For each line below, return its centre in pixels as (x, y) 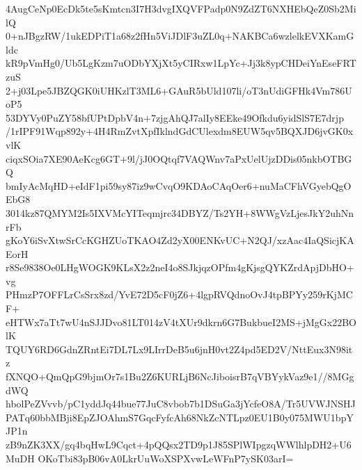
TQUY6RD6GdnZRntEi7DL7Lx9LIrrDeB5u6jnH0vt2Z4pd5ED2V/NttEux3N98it (179, 349)
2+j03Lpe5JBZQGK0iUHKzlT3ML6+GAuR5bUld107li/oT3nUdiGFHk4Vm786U (179, 90)
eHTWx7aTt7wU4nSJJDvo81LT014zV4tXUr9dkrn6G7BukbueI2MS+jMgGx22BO (181, 322)
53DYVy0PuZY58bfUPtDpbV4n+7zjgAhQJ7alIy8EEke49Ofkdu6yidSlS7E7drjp (175, 117)
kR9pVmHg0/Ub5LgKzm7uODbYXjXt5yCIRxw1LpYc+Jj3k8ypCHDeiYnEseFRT (181, 63)
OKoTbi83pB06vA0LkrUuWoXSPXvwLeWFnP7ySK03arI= (166, 458)
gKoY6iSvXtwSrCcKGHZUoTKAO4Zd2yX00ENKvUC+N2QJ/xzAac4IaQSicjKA (180, 240)
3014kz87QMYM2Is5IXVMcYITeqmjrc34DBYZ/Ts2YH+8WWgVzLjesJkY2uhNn (180, 212)
